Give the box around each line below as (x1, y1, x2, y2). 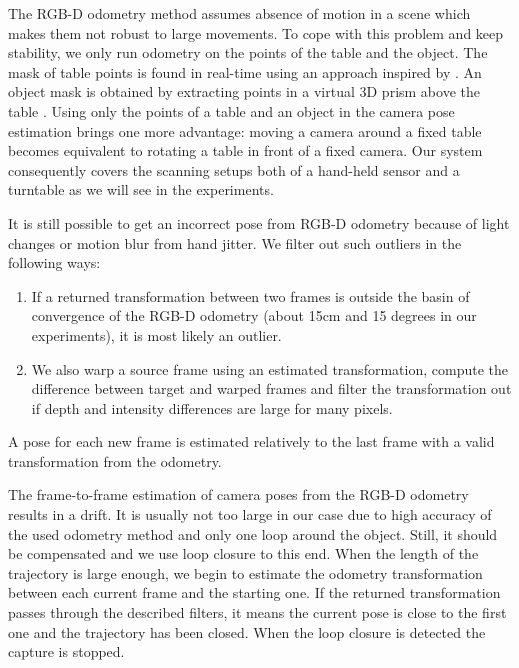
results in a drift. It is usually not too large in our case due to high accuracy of (8, 504, 492, 525)
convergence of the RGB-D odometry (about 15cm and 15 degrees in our (31, 305, 477, 326)
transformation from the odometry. (8, 450, 222, 471)
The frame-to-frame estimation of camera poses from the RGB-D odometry (8, 484, 469, 505)
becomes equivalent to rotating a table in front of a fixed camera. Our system (8, 140, 483, 161)
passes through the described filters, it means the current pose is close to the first (8, 602, 507, 623)
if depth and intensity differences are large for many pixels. (31, 397, 393, 418)
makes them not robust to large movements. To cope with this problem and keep (8, 22, 504, 43)
